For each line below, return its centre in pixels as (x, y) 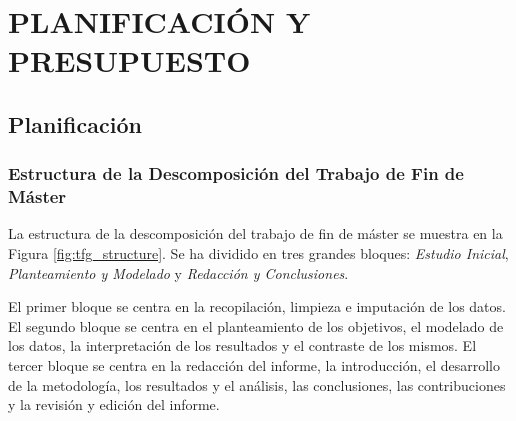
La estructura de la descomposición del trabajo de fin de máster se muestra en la (255, 233)
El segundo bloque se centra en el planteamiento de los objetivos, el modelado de (256, 325)
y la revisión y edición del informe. (114, 404)
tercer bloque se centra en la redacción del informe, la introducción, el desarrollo (254, 365)
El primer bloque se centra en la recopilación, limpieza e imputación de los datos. (257, 306)
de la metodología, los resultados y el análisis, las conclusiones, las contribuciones (257, 384)
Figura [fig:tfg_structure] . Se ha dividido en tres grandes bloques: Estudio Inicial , (258, 253)
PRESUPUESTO (129, 60)
